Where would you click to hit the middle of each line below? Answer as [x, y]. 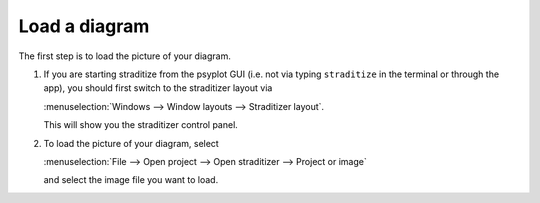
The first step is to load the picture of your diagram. [125, 56]
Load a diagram [84, 26]
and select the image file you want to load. [131, 180]
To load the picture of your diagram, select [131, 143]
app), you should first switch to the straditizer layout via [158, 88]
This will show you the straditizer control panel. [141, 125]
